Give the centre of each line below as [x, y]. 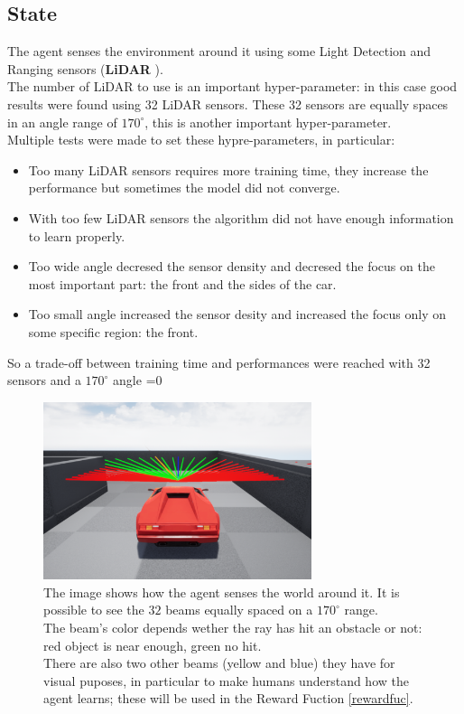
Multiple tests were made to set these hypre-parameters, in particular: [201, 140]
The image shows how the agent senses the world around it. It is [222, 592]
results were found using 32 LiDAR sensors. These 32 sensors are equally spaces [228, 103]
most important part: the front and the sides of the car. [182, 283]
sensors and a [44, 380]
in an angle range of [62, 122]
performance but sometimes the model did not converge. [184, 188]
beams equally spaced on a [239, 610]
